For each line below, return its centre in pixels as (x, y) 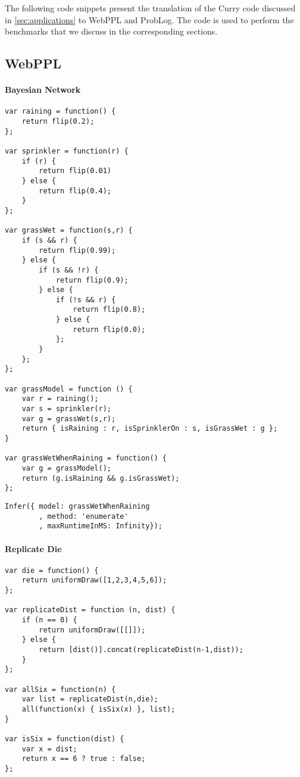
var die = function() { (52, 570)
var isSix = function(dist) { (65, 739)
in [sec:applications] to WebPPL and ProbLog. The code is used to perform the (149, 19)
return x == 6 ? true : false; (84, 759)
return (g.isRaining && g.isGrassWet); (101, 478)
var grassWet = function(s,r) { (69, 231)
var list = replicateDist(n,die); (90, 699)
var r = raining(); (60, 399)
